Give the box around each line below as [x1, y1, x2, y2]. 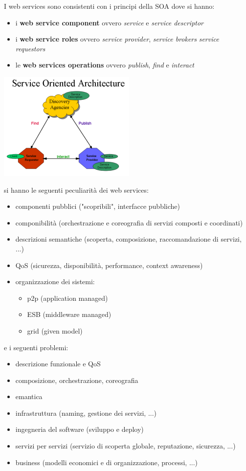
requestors [15, 43, 45, 53]
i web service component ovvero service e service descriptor [15, 17, 203, 27]
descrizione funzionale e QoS [15, 359, 101, 369]
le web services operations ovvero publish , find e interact [15, 60, 195, 70]
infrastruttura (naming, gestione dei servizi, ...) [15, 407, 157, 418]
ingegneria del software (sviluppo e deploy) [15, 424, 144, 434]
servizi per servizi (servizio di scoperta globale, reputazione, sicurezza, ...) [15, 441, 236, 451]
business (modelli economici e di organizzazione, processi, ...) [15, 457, 198, 467]
